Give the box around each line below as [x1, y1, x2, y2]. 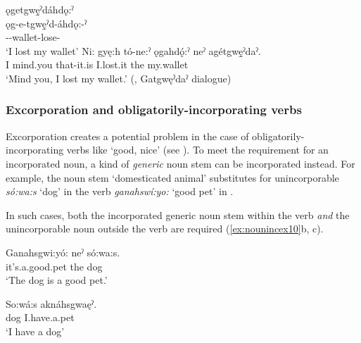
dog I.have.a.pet [6, 310, 75, 325]
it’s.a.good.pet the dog [6, 258, 103, 273]
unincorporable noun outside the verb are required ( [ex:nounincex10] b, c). [6, 221, 324, 236]
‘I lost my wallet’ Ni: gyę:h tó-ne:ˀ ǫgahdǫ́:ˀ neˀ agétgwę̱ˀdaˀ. [6, 43, 261, 58]
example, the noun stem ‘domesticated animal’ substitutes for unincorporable [6, 170, 339, 185]
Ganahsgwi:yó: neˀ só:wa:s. [6, 244, 120, 259]
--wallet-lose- [6, 30, 61, 44]
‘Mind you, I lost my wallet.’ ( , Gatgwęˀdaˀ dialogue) [6, 70, 232, 85]
